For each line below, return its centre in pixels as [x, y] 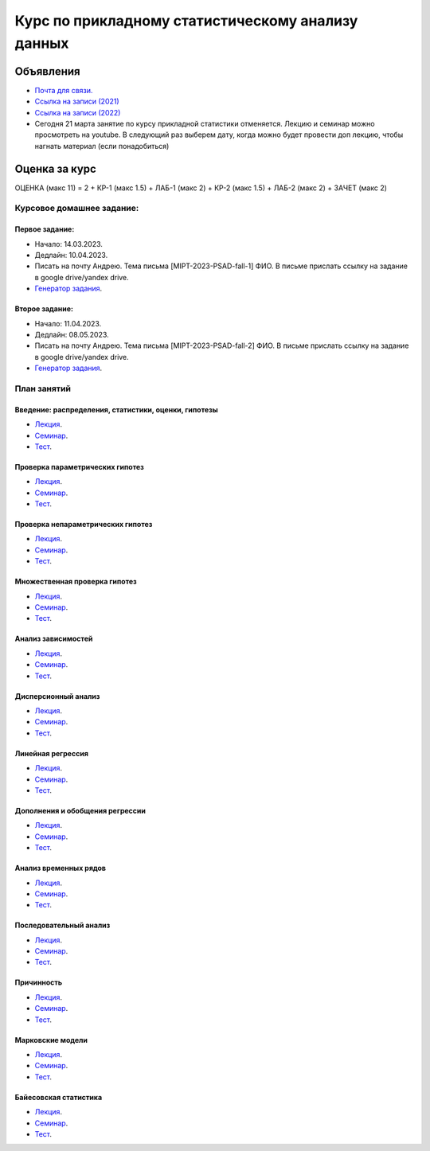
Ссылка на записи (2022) [78, 112]
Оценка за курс [56, 168]
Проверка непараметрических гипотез [84, 525]
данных [42, 43]
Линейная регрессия [52, 753]
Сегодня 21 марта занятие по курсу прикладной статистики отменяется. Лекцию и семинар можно [205, 124]
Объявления [47, 71]
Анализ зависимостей [54, 639]
